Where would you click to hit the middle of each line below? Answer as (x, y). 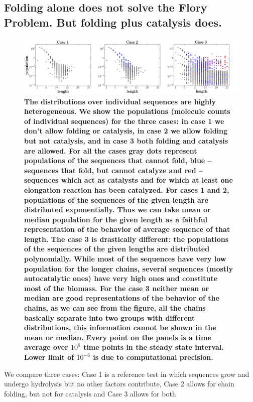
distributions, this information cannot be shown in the (120, 327)
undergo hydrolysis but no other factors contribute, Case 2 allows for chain (119, 384)
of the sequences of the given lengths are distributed (117, 249)
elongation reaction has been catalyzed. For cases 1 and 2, (127, 189)
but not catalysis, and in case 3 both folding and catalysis (126, 140)
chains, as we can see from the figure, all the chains (115, 308)
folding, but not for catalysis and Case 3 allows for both (90, 393)
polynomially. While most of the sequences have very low (125, 259)
